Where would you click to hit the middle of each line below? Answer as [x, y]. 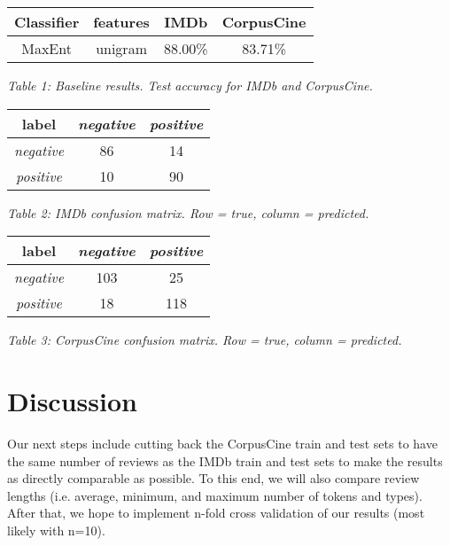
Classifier [47, 22]
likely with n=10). [56, 530]
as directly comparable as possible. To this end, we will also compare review [213, 478]
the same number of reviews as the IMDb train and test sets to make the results [225, 460]
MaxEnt [47, 48]
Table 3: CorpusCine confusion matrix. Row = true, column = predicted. [205, 340]
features [121, 22]
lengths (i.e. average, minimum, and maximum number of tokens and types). [215, 495]
